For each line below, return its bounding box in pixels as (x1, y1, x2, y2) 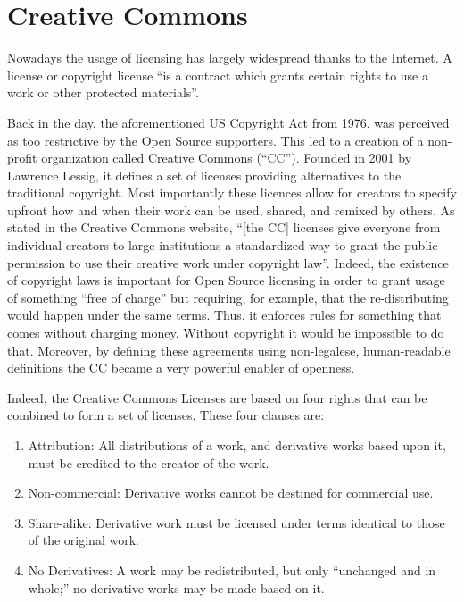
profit (7, 148, 37, 167)
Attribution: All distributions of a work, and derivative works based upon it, (28, 436, 446, 454)
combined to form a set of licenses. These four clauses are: (7, 406, 325, 424)
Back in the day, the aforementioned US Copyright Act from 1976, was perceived (7, 113, 450, 131)
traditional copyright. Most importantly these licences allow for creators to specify (7, 183, 457, 202)
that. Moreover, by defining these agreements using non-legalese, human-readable (7, 340, 451, 359)
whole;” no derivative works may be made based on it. (28, 578, 325, 597)
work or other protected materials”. (7, 83, 199, 102)
